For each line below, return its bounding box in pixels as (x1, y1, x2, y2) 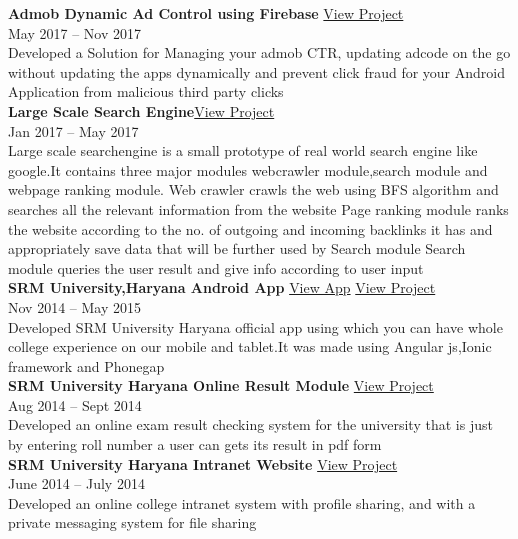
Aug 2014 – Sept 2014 (8, 394, 142, 415)
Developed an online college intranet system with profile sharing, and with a (8, 492, 476, 513)
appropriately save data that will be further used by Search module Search (8, 238, 466, 259)
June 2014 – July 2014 (8, 473, 145, 494)
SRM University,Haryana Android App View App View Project (8, 277, 436, 298)
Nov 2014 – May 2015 (8, 296, 141, 317)
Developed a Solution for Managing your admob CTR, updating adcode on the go (8, 42, 511, 63)
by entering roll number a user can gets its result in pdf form (8, 434, 382, 455)
